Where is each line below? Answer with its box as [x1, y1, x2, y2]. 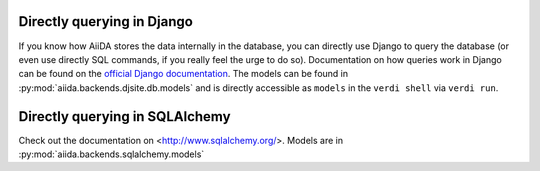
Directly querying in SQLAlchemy [18, 108, 231, 125]
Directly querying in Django [18, 13, 194, 30]
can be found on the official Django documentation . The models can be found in [18, 68, 349, 80]
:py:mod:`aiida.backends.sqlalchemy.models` [18, 148, 205, 160]
